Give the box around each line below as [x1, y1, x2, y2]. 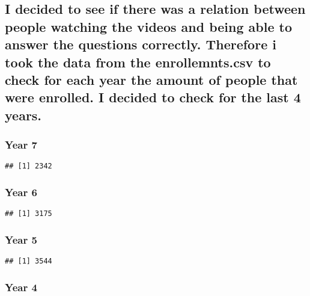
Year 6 [5, 184, 37, 199]
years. [5, 105, 42, 124]
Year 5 [5, 232, 37, 247]
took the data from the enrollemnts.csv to [5, 52, 271, 71]
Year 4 [5, 279, 37, 294]
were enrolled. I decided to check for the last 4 [5, 88, 301, 106]
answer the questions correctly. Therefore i [5, 35, 276, 54]
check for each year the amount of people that [5, 70, 298, 88]
